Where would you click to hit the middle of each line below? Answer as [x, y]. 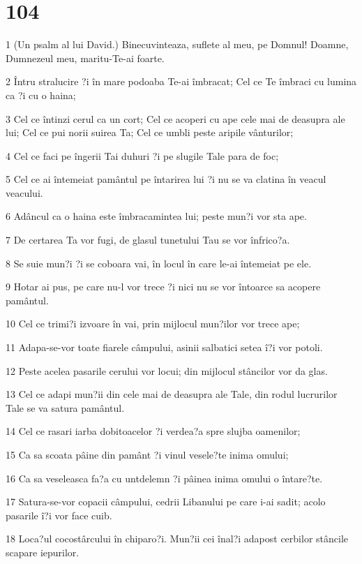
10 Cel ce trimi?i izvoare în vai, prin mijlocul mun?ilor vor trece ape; [153, 324]
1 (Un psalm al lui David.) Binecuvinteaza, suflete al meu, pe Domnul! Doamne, [177, 44]
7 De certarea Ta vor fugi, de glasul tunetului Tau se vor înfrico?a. [148, 240]
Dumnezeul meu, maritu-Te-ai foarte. [85, 58]
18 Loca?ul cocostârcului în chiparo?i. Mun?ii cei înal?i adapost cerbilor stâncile [177, 539]
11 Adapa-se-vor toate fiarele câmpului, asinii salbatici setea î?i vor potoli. [164, 347]
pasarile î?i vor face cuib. [59, 515]
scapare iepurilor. [43, 552]
